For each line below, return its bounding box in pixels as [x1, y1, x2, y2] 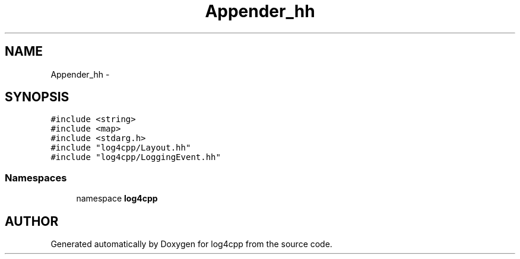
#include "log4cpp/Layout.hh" [50, 143, 191, 153]
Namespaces [5, 171, 67, 184]
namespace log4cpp [76, 193, 158, 204]
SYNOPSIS [5, 89, 69, 105]
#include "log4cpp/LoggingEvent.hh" [50, 152, 221, 162]
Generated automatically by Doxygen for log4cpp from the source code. [50, 239, 332, 250]
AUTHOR [5, 213, 59, 229]
